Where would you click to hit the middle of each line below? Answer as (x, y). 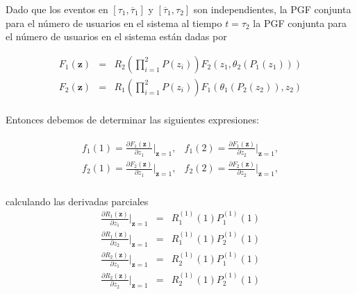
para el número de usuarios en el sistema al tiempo (114, 23)
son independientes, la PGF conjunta (272, 9)
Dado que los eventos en (57, 9)
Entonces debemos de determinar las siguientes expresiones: (132, 119)
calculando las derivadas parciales (77, 201)
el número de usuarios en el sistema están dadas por (116, 36)
